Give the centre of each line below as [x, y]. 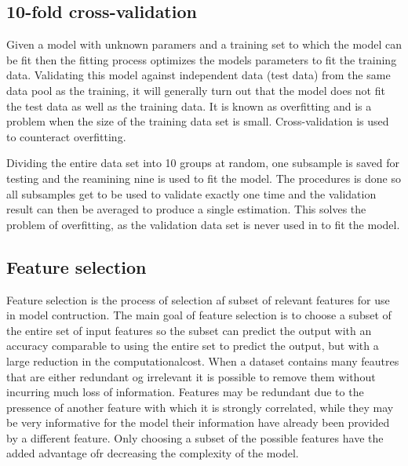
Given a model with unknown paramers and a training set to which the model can [204, 44]
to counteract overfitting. [66, 136]
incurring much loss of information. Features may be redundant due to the [185, 392]
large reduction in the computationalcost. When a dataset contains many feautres [203, 360]
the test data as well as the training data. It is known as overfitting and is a [189, 106]
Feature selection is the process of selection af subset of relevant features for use [198, 299]
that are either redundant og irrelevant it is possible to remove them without [191, 376]
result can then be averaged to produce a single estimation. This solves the [186, 209]
